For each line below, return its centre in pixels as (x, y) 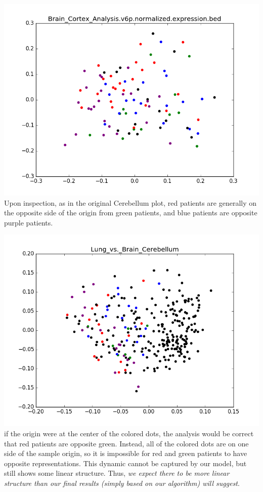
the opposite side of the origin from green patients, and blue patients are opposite (131, 213)
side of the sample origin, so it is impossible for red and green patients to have (126, 453)
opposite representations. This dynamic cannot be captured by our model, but (125, 463)
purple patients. (29, 222)
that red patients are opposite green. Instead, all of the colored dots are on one (126, 443)
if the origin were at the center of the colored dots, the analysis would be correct (129, 433)
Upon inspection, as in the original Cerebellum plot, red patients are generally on (130, 202)
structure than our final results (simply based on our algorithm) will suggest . (122, 483)
